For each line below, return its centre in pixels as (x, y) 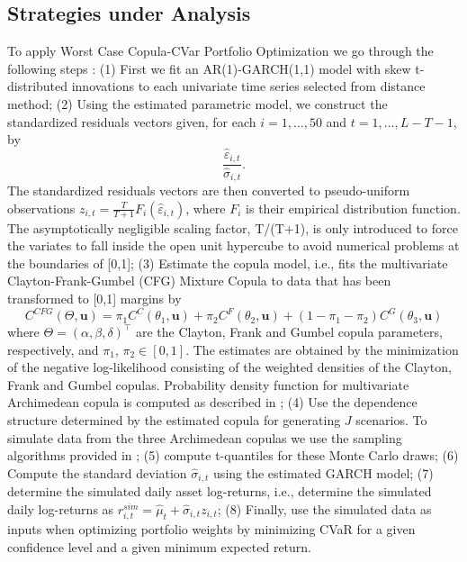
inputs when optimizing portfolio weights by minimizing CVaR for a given (211, 529)
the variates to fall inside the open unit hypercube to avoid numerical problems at (233, 245)
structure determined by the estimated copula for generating (174, 420)
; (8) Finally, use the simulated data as (324, 508)
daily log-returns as (61, 508)
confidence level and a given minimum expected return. (160, 546)
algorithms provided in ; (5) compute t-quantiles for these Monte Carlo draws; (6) (233, 455)
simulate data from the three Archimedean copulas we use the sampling (205, 437)
